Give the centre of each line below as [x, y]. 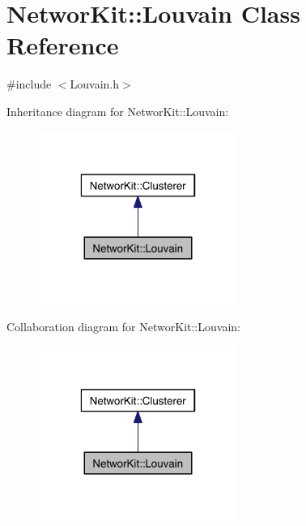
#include [29, 84]
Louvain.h [95, 84]
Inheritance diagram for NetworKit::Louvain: [118, 111]
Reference [63, 45]
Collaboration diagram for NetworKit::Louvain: [123, 327]
